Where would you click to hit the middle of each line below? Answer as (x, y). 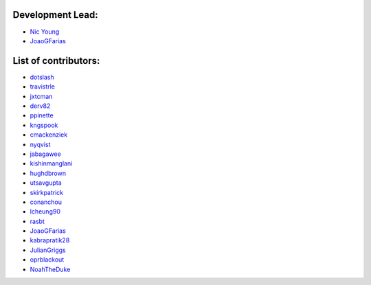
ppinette (42, 115)
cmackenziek (49, 135)
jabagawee (45, 154)
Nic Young (45, 32)
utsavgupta (46, 183)
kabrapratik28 (50, 240)
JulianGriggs (48, 250)
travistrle (42, 87)
